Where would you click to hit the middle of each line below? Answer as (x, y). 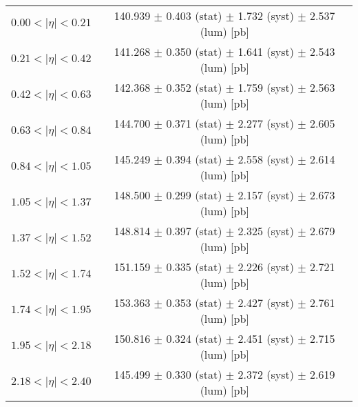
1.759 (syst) (266, 87)
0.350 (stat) (194, 51)
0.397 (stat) (194, 231)
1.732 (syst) (266, 16)
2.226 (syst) (266, 267)
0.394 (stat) (194, 159)
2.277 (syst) (266, 123)
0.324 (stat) (194, 338)
